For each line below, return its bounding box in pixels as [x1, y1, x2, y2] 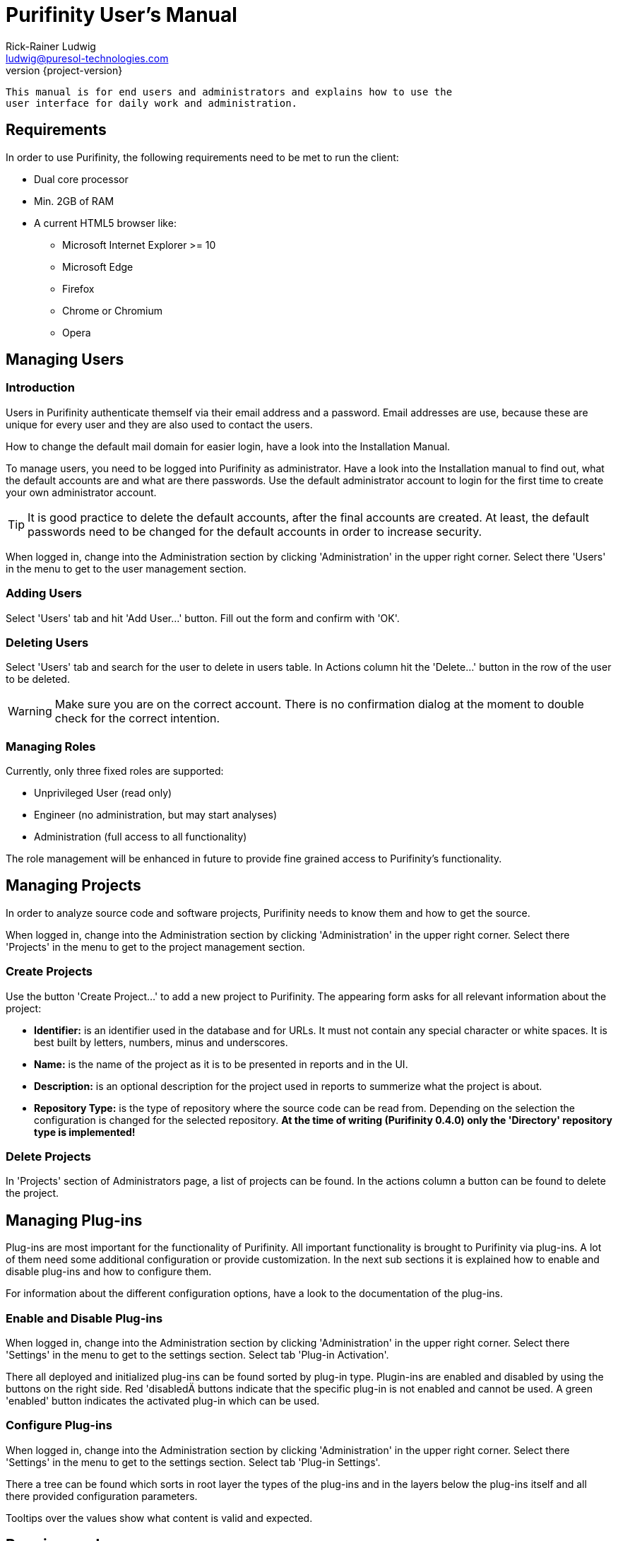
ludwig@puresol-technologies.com [6, 52, 169, 64]
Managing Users [6, 351, 124, 369]
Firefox [62, 282, 95, 295]
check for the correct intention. [54, 711, 220, 726]
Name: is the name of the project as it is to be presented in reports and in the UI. [34, 1057, 408, 1070]
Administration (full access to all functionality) [34, 831, 247, 843]
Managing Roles [6, 739, 96, 754]
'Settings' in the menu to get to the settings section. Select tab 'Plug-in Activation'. [6, 1349, 389, 1361]
